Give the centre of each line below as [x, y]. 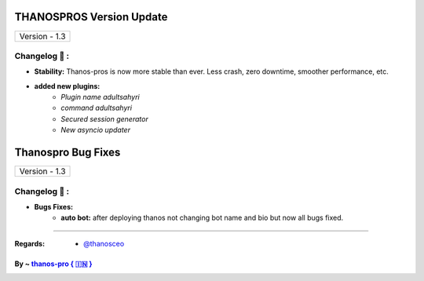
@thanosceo [104, 243]
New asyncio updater [96, 130]
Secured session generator [104, 119]
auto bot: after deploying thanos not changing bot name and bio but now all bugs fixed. [202, 218]
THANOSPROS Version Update [91, 17]
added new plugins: [67, 86]
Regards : [30, 243]
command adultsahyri [97, 108]
